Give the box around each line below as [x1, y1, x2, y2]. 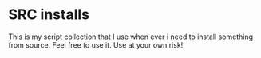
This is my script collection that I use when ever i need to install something [8, 32, 254, 41]
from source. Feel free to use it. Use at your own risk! [8, 40, 184, 49]
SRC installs [8, 6, 90, 24]
